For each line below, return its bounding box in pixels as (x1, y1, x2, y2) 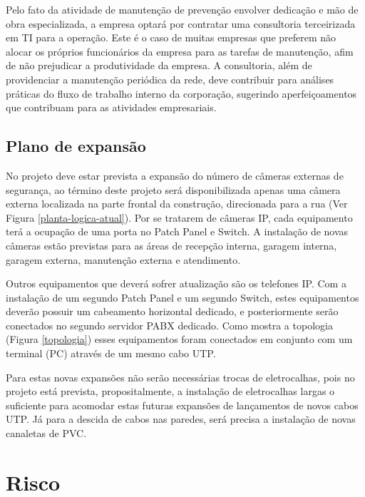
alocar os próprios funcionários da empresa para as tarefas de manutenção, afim (6, 43, 354, 58)
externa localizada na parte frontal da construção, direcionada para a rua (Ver (6, 196, 348, 211)
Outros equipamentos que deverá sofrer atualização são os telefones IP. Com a (6, 276, 346, 291)
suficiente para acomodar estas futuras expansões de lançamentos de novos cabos (6, 397, 359, 412)
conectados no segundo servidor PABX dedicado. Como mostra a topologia (6, 317, 333, 332)
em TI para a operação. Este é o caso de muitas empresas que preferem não (6, 30, 336, 45)
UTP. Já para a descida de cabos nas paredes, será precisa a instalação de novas (6, 411, 356, 426)
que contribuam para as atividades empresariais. (6, 100, 217, 115)
